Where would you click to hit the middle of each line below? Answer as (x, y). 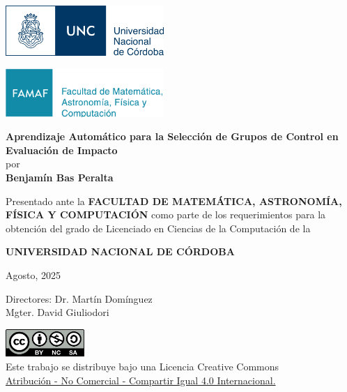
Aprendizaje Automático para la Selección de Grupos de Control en (172, 136)
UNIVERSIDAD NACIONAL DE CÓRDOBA (120, 251)
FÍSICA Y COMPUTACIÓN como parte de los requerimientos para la (166, 214)
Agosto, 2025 (33, 274)
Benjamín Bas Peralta (60, 177)
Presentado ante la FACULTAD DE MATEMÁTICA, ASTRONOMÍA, (174, 201)
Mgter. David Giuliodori (57, 312)
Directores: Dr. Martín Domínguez (79, 298)
